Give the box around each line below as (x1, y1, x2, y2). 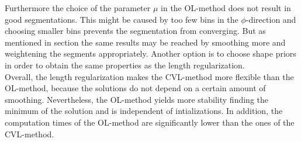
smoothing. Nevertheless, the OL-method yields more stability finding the (5, 93, 268, 105)
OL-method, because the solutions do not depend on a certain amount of (5, 82, 266, 94)
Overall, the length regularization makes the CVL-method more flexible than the (5, 70, 294, 82)
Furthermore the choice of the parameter (5, 2, 151, 13)
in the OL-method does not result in (161, 2, 291, 13)
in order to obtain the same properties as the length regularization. (5, 58, 245, 71)
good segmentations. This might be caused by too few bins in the (5, 13, 238, 25)
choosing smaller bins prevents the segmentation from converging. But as (5, 25, 266, 37)
